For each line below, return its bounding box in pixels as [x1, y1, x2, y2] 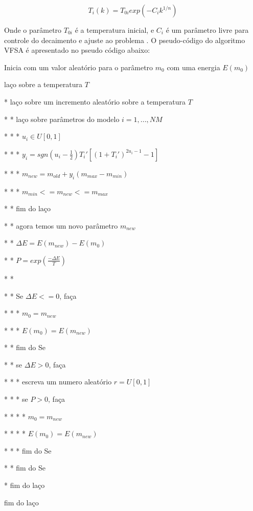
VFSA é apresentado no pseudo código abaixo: [4, 45, 150, 55]
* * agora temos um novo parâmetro [4, 220, 118, 231]
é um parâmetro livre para [166, 25, 249, 35]
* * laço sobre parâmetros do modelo [4, 113, 120, 124]
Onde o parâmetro [4, 25, 62, 35]
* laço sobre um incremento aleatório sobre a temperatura [4, 96, 186, 107]
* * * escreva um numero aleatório [4, 376, 112, 387]
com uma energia [167, 62, 220, 72]
